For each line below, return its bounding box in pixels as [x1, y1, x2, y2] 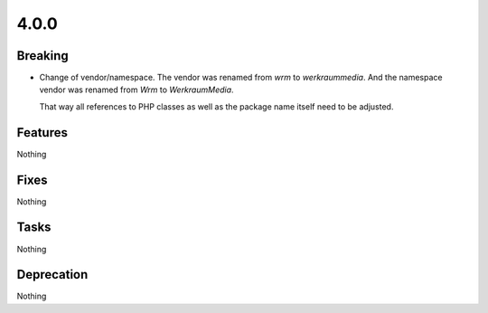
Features [16, 125, 68, 140]
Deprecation [16, 267, 89, 282]
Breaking [16, 48, 70, 63]
